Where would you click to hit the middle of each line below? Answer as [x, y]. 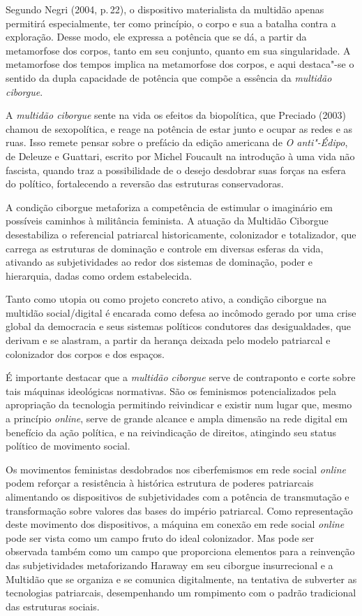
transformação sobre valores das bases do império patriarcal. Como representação [179, 510]
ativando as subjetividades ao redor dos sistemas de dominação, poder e [159, 262]
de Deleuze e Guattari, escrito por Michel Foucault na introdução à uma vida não [180, 156]
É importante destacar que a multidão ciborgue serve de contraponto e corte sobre [181, 377]
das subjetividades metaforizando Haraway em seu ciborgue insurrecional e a [169, 565]
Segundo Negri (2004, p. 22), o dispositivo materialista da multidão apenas [165, 9]
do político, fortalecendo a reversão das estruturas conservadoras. [145, 184]
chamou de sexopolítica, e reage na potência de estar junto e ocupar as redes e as [179, 128]
